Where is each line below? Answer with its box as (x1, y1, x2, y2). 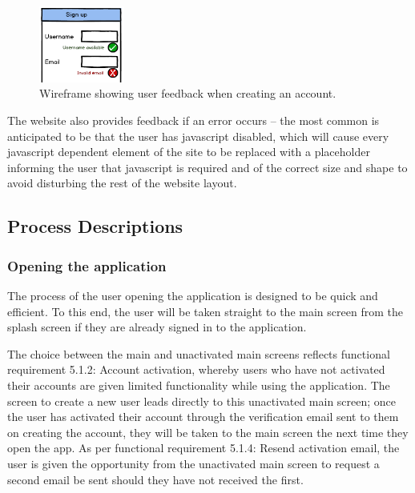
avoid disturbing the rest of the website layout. (7, 174, 237, 191)
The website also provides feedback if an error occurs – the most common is (7, 112, 380, 129)
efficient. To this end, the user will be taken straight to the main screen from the (7, 303, 403, 319)
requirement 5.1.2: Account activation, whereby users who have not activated (7, 361, 385, 378)
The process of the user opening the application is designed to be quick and (7, 287, 378, 304)
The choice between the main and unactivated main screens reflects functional (7, 345, 390, 362)
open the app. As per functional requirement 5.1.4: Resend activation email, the (7, 439, 400, 456)
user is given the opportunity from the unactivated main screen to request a (7, 455, 380, 471)
